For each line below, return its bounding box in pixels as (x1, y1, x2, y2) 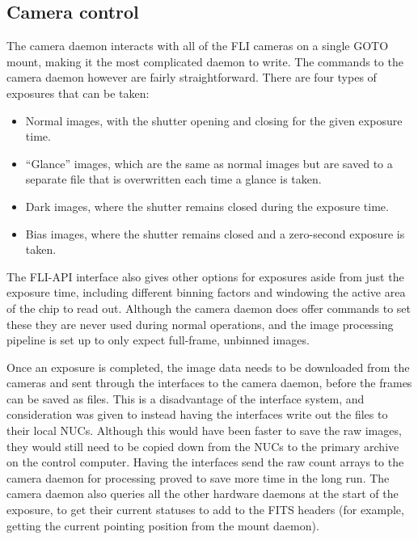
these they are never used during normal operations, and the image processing (6, 315, 394, 332)
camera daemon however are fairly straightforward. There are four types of (6, 69, 377, 86)
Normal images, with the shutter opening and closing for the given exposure (25, 112, 403, 129)
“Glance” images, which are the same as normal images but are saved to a (25, 154, 393, 171)
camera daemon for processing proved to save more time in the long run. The (6, 469, 390, 486)
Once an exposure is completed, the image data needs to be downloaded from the (6, 358, 410, 375)
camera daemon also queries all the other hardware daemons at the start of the (6, 485, 399, 502)
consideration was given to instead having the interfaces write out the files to (6, 406, 388, 423)
